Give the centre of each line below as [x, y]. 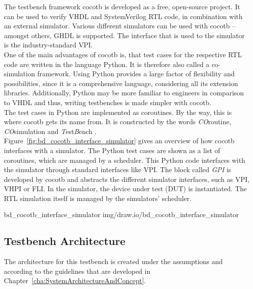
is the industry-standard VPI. [48, 45]
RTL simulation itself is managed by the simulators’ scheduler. [98, 198]
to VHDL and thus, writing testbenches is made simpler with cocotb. [108, 102]
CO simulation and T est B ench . [50, 131]
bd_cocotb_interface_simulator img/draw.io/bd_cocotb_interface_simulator [121, 214]
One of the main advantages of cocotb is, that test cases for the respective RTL [123, 54]
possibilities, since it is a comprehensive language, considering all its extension [121, 83]
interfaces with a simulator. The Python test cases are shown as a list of [112, 150]
